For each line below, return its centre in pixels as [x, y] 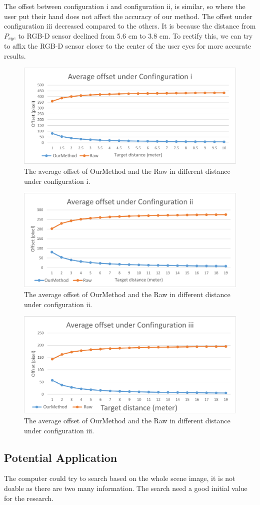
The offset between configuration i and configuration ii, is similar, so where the [125, 6]
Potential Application [61, 457]
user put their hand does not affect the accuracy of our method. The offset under [128, 16]
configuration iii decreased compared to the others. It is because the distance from [130, 26]
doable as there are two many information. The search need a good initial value [126, 488]
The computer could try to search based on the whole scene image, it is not [120, 478]
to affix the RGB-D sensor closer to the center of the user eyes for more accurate [127, 46]
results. [15, 55]
